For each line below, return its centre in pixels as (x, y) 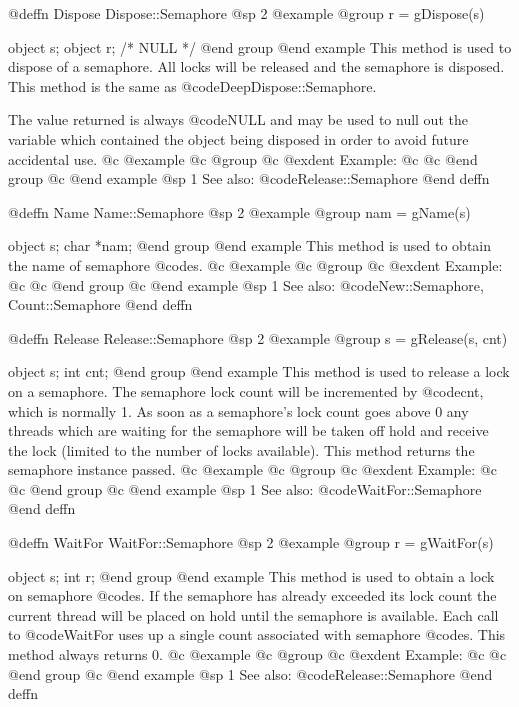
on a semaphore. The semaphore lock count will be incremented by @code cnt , (246, 390)
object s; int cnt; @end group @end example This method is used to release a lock (259, 371)
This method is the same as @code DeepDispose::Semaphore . (192, 85)
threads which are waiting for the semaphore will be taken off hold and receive (248, 430)
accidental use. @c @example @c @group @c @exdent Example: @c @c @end (243, 158)
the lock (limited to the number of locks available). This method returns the (241, 449)
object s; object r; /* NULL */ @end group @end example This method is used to (260, 46)
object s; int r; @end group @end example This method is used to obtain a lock (251, 575)
